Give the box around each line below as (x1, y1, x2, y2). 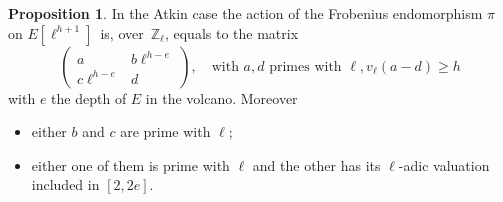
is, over (100, 22, 144, 43)
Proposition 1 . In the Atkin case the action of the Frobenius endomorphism (8, 3, 483, 23)
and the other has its (252, 154, 381, 175)
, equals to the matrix (164, 22, 299, 43)
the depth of (51, 87, 127, 108)
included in (31, 174, 100, 195)
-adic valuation (398, 154, 490, 175)
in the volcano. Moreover (145, 87, 298, 108)
